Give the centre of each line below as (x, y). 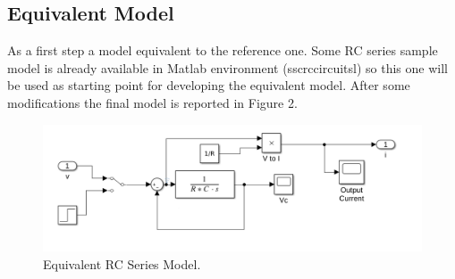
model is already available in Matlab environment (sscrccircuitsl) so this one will (227, 67)
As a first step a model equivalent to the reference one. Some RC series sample (223, 50)
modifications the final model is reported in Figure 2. (152, 102)
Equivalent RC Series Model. (122, 263)
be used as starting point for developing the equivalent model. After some (209, 85)
